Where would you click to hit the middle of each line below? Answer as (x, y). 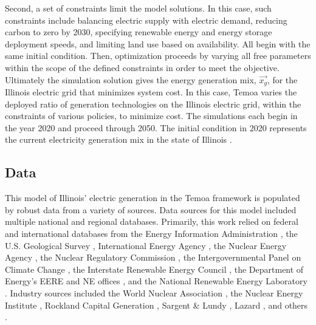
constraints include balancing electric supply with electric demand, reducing (146, 20)
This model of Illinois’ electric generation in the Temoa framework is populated (153, 198)
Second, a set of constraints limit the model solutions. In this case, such (138, 8)
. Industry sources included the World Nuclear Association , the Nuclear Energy (154, 292)
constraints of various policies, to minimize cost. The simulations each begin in (151, 116)
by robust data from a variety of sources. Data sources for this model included (151, 209)
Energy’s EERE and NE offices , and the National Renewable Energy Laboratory (156, 281)
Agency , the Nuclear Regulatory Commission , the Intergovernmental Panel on (153, 257)
